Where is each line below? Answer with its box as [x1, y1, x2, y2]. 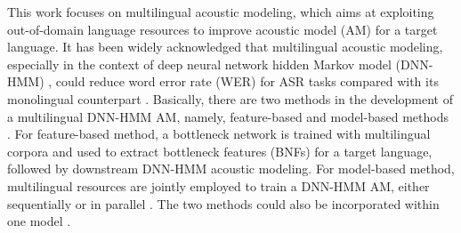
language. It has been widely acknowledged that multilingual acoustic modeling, [7, 37, 443, 56]
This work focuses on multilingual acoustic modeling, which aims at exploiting [7, 3, 434, 20]
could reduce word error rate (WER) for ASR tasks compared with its [55, 72, 439, 91]
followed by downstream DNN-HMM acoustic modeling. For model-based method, [7, 159, 455, 178]
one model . [7, 212, 71, 230]
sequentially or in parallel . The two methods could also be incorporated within [7, 194, 440, 213]
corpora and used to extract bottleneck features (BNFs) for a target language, [7, 141, 433, 160]
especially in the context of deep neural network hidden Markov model [7, 54, 392, 73]
